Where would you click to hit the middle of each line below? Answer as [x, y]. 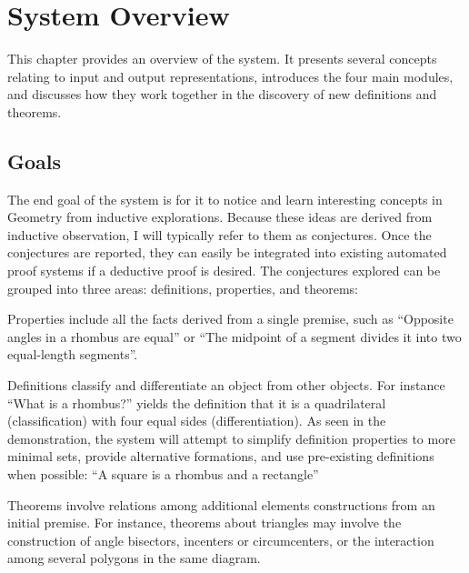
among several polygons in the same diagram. [134, 558]
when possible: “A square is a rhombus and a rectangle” [163, 474]
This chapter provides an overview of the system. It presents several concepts [222, 59]
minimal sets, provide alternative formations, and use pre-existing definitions [221, 456]
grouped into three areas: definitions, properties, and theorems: [183, 288]
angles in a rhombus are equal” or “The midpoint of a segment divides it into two [234, 336]
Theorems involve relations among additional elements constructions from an [221, 504]
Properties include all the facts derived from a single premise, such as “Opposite [230, 319]
